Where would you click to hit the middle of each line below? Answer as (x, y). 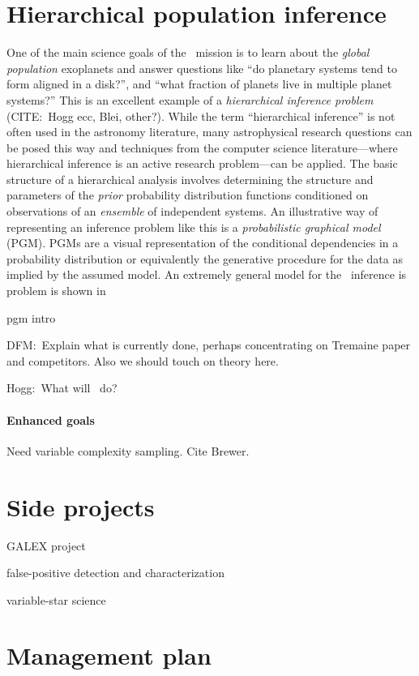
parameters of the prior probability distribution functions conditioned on (188, 195)
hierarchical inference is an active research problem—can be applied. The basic (202, 163)
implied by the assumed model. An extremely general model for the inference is (207, 274)
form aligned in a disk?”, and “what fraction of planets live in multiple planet (199, 84)
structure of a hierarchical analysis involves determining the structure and (190, 179)
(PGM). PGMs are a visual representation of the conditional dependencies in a (203, 243)
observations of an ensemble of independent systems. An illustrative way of (192, 211)
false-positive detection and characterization (115, 573)
